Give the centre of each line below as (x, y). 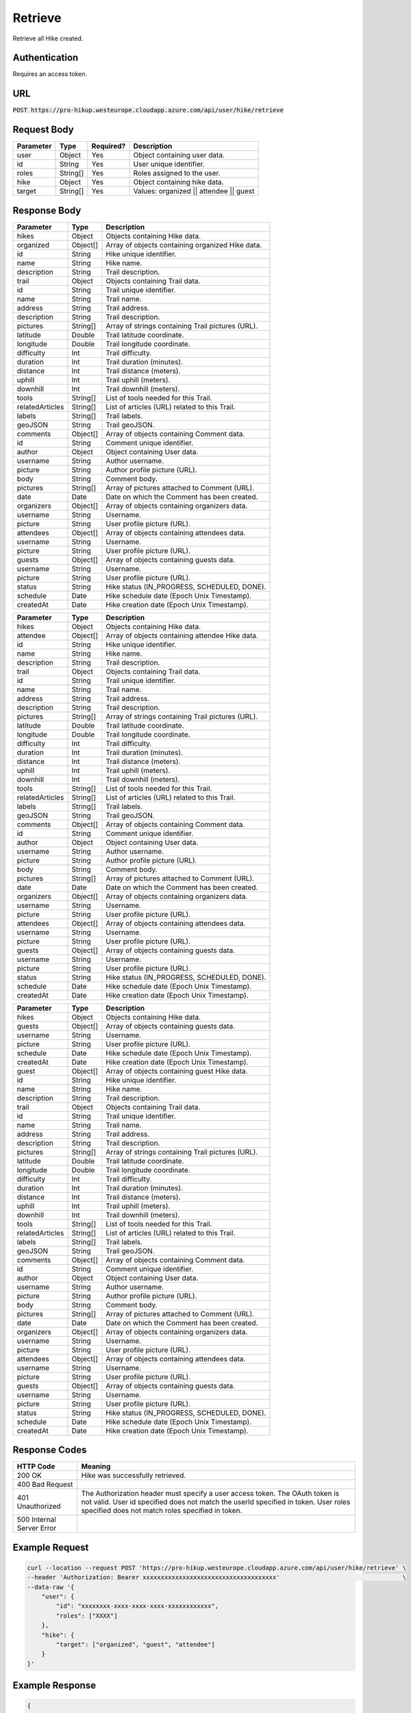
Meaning (96, 1466)
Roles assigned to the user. (177, 173)
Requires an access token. (50, 74)
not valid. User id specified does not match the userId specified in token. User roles (216, 1502)
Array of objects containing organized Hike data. (184, 245)
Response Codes (50, 1450)
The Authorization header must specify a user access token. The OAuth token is (210, 1494)
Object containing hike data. (178, 182)
